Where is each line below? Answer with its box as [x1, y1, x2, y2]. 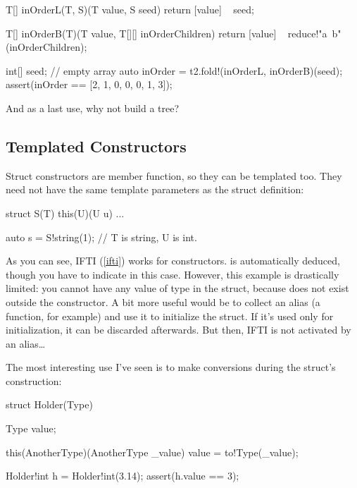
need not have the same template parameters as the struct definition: [6, 182, 304, 197]
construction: [6, 373, 62, 388]
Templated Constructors [6, 135, 187, 157]
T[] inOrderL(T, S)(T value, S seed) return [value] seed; [6, 2, 254, 16]
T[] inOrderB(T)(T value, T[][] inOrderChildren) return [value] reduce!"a [6, 25, 327, 40]
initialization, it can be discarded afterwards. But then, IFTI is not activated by [6, 322, 351, 337]
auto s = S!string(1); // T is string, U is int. [6, 229, 197, 244]
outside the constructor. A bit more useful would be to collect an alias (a [6, 294, 320, 309]
